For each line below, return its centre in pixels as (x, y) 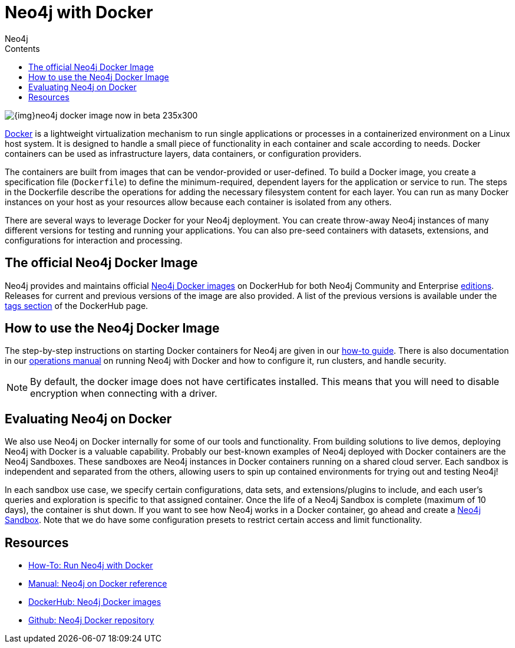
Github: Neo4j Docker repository (91, 620)
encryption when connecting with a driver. (124, 394)
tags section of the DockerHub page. (77, 305)
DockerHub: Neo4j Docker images (95, 602)
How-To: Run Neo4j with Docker (91, 565)
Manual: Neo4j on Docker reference (98, 584)
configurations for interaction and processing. (94, 240)
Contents (22, 48)
